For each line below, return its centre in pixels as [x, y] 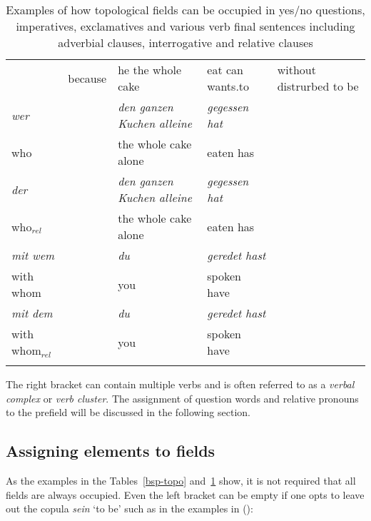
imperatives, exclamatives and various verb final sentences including [185, 26]
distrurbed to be [318, 86]
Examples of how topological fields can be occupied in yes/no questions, [185, 10]
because [87, 78]
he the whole [150, 70]
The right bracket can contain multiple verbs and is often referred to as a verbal [180, 384]
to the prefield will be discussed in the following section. [128, 412]
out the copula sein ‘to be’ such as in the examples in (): [129, 509]
